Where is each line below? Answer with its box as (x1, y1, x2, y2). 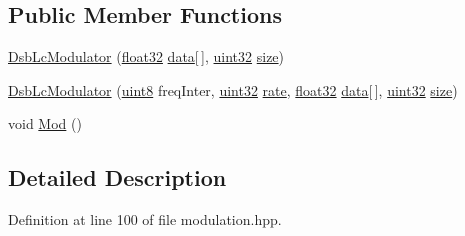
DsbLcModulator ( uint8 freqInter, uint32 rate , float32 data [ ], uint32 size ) (8, 79, 458, 100)
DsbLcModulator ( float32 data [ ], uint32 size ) (8, 46, 285, 67)
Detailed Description (8, 162, 227, 193)
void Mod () (8, 113, 82, 134)
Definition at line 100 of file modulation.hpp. (8, 209, 282, 230)
